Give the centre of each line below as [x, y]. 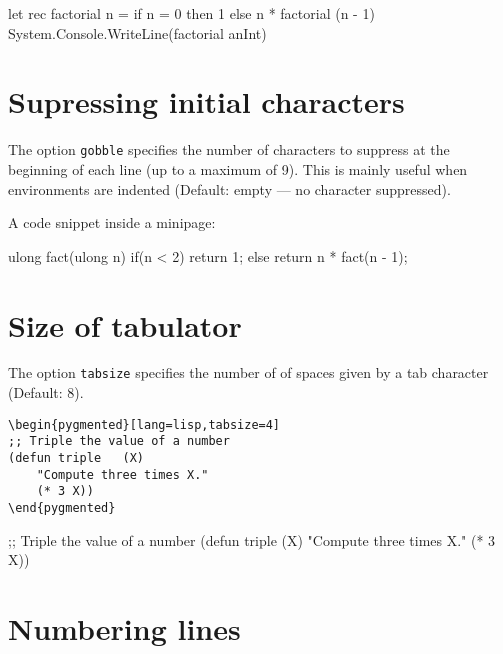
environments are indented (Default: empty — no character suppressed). [229, 188]
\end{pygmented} [62, 508]
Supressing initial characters [206, 101]
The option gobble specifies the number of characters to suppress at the [229, 149]
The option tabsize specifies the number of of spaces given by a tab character [248, 372]
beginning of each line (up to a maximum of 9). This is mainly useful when [238, 168]
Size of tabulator [125, 324]
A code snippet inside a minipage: [112, 222]
